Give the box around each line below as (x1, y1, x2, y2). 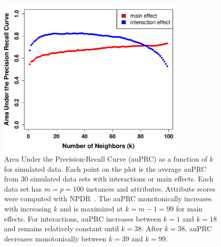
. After (142, 223, 162, 234)
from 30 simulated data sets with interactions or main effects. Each (4, 173, 213, 184)
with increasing (4, 203, 51, 214)
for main (176, 203, 203, 214)
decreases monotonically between (4, 233, 106, 243)
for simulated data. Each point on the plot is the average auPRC (4, 163, 207, 174)
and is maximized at (60, 203, 123, 214)
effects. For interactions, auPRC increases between (4, 213, 161, 224)
